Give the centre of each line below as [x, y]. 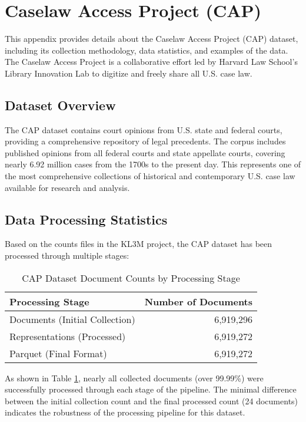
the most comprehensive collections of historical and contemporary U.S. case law [150, 176]
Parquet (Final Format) [58, 353]
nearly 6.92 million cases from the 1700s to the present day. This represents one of [153, 164]
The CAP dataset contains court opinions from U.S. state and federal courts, [144, 129]
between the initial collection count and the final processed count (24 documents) [152, 400]
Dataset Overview [60, 105]
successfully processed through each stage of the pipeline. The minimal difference [151, 389]
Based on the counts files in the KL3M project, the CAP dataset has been [139, 244]
